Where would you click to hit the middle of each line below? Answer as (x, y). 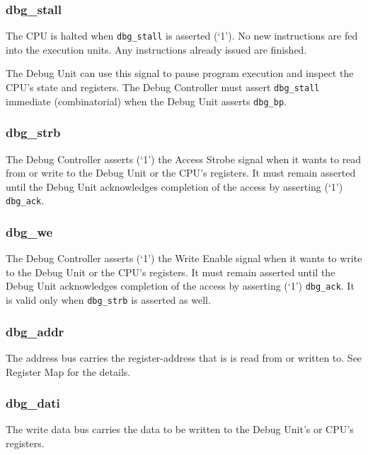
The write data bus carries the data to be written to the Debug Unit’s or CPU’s (180, 429)
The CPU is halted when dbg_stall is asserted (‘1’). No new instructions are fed (182, 36)
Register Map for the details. (68, 371)
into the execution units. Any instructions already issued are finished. (156, 49)
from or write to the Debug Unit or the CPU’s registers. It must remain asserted (181, 173)
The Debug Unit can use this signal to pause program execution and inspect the (180, 73)
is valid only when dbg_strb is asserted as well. (108, 300)
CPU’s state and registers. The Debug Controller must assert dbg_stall (163, 87)
